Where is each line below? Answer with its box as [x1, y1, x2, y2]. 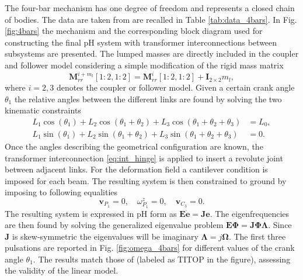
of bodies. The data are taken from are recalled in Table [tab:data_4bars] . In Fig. [5, 13, 297, 25]
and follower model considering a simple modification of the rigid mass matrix [5, 58, 284, 71]
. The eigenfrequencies [210, 207, 290, 219]
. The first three [228, 230, 286, 242]
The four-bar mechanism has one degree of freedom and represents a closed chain [5, 2, 295, 13]
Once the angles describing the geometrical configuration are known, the [5, 140, 263, 152]
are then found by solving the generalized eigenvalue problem [5, 219, 224, 231]
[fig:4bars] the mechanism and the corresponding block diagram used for [5, 25, 263, 37]
